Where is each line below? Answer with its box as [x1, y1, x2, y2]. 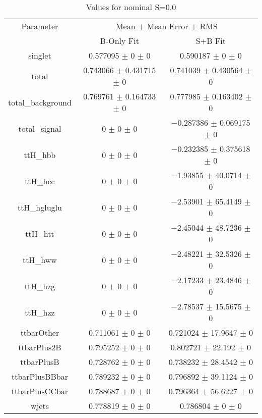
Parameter [21, 20, 58, 32]
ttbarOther [20, 327, 59, 338]
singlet [28, 49, 51, 61]
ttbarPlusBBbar [11, 371, 68, 382]
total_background [8, 96, 72, 108]
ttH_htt [25, 227, 54, 239]
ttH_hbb [24, 148, 56, 161]
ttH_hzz [25, 306, 55, 318]
